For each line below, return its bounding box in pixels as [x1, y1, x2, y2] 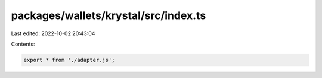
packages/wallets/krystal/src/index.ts [11, 9, 206, 22]
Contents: [11, 40, 35, 48]
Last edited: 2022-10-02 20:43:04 [11, 30, 95, 37]
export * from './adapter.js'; [23, 57, 116, 63]
